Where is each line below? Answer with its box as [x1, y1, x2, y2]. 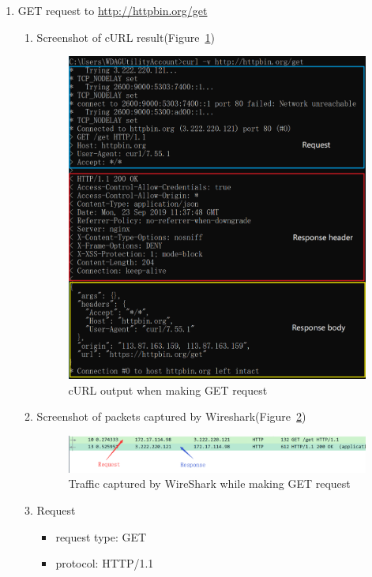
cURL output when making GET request [68, 381, 268, 398]
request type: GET [55, 528, 147, 545]
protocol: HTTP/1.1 [55, 555, 154, 571]
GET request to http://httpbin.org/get [17, 2, 208, 18]
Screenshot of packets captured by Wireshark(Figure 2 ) [36, 408, 306, 425]
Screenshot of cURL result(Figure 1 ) [36, 28, 215, 45]
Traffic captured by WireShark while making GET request [68, 475, 351, 492]
